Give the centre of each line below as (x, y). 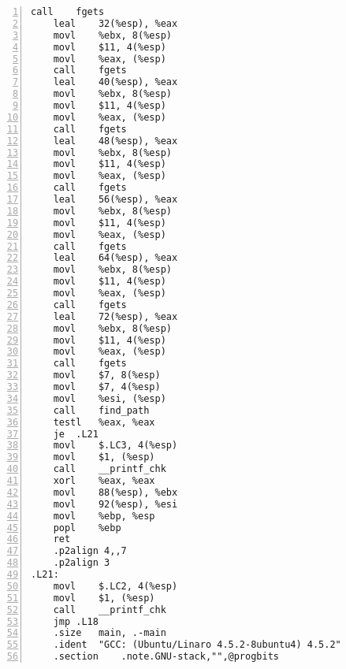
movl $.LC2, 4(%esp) (115, 586)
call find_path (101, 410)
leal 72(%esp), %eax (115, 316)
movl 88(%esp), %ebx (115, 492)
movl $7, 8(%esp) (107, 375)
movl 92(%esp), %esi (115, 504)
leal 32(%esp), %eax (115, 23)
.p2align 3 (82, 563)
